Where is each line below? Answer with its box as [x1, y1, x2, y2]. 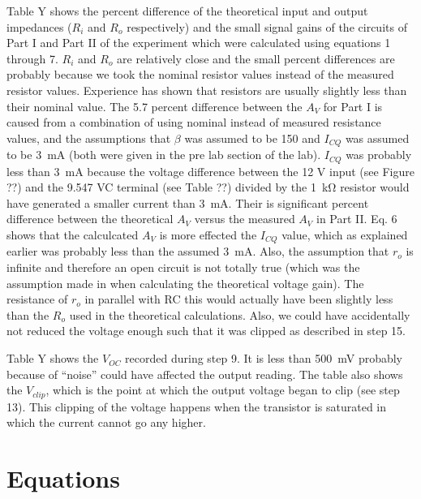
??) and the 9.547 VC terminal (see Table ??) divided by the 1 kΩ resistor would [6, 179, 410, 196]
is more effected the [159, 226, 257, 243]
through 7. [6, 49, 58, 67]
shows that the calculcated [6, 226, 139, 243]
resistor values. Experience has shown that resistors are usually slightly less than [6, 81, 407, 98]
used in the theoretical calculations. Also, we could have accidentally [69, 306, 410, 323]
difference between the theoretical [6, 210, 174, 227]
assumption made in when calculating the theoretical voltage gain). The [6, 274, 364, 291]
